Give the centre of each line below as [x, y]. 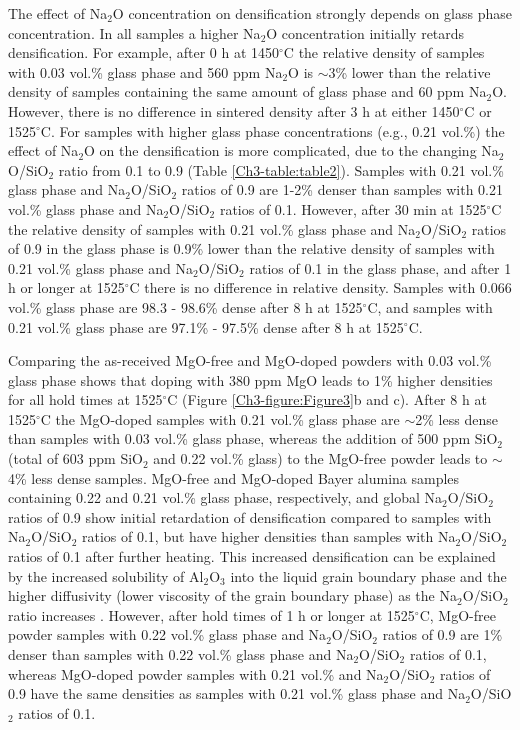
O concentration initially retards [365, 32]
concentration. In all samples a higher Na [134, 32]
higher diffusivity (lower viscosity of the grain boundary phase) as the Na [232, 595]
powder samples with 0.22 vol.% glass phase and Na [167, 634]
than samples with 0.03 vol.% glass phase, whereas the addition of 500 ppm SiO [253, 438]
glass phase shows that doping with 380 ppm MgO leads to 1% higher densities [250, 379]
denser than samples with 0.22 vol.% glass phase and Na [181, 654]
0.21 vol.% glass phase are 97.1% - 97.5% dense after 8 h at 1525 [206, 326]
